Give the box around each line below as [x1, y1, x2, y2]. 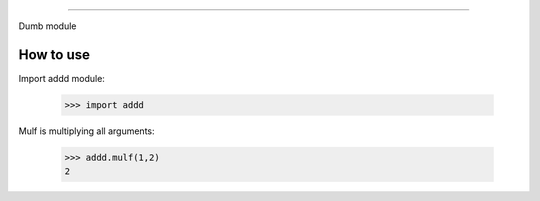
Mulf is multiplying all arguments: [18, 125, 155, 137]
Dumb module [18, 20, 77, 32]
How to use [18, 46, 90, 63]
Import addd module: [18, 72, 105, 84]
